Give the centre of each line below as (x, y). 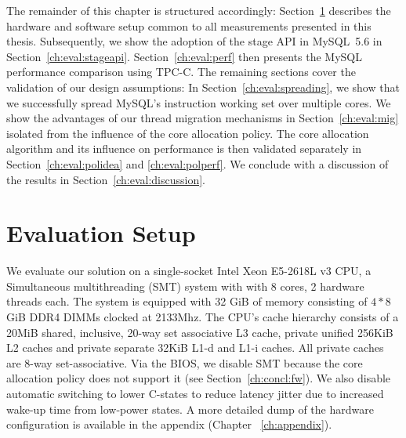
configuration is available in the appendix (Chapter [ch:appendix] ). (169, 424)
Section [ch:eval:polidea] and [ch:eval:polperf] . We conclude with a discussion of (198, 163)
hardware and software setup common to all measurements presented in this (189, 25)
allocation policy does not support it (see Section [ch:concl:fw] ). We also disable (199, 378)
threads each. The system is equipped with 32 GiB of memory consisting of (187, 301)
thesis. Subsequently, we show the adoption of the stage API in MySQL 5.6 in (194, 41)
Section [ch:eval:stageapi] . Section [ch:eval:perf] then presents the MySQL (185, 56)
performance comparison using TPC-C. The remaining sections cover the (181, 72)
